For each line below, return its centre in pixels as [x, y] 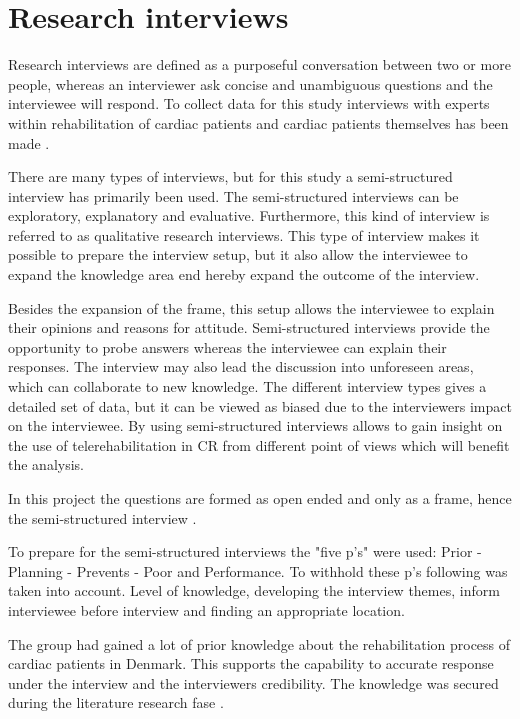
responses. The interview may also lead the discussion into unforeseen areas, [241, 366]
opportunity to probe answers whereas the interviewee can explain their [227, 346]
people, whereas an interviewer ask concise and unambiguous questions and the [250, 83]
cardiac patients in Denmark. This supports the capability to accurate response [251, 663]
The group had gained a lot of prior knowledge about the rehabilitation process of [259, 643]
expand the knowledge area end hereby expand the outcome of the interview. [244, 274]
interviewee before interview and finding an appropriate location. [206, 609]
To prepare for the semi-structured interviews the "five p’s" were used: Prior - [245, 551]
